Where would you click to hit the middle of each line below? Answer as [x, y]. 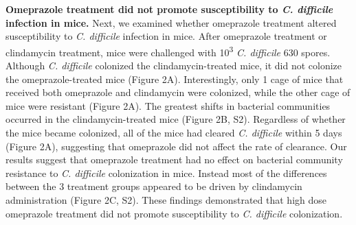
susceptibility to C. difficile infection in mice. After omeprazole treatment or [166, 36]
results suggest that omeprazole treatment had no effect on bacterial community [174, 159]
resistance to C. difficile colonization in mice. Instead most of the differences [166, 173]
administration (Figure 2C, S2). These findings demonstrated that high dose [166, 199]
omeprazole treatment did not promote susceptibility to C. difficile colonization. [174, 213]
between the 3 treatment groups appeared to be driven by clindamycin [154, 186]
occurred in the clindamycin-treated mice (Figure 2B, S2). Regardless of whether [176, 119]
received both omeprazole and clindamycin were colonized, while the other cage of [178, 92]
